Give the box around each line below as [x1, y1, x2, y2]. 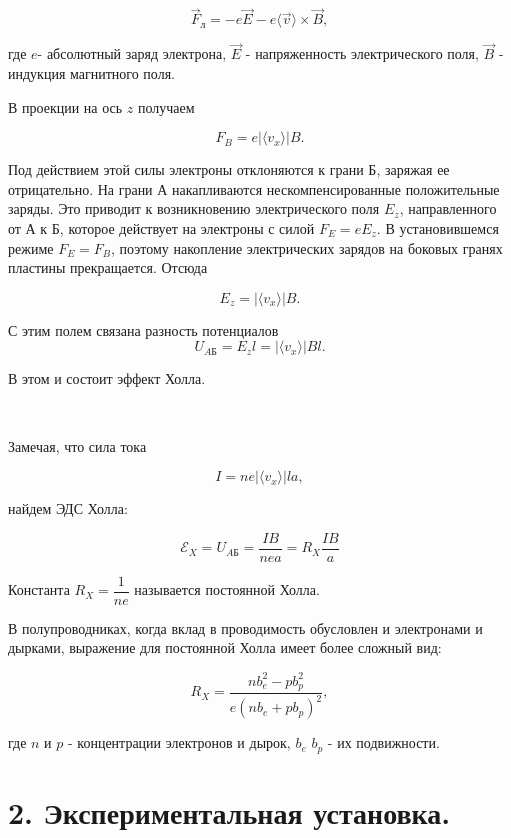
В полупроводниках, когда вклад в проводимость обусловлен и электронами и [8, 617, 483, 638]
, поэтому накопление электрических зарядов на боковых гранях [111, 237, 503, 258]
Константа [8, 579, 70, 600]
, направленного [399, 198, 497, 219]
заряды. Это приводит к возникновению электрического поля [8, 198, 380, 219]
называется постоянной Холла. [134, 579, 320, 600]
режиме [8, 237, 54, 258]
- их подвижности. [327, 732, 440, 753]
